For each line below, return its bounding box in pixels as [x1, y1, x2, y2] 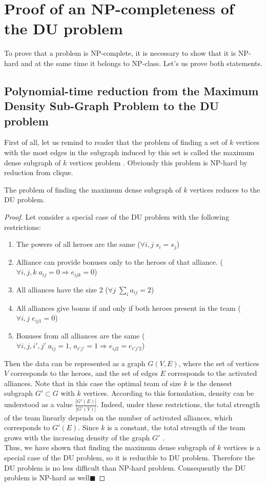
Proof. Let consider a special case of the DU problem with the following [4, 212, 229, 222]
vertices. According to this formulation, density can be [83, 388, 254, 398]
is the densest [190, 377, 232, 388]
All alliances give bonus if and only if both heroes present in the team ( [16, 302, 241, 313]
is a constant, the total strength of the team [107, 422, 245, 433]
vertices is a [223, 442, 260, 453]
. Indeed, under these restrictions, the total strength [96, 399, 260, 410]
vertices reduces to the [190, 184, 260, 195]
